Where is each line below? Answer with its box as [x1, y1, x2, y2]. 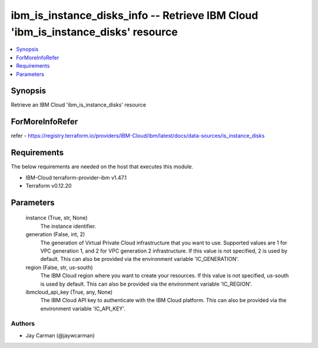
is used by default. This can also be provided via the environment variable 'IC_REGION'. [40, 280, 253, 287]
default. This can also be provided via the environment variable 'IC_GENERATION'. [40, 256, 239, 263]
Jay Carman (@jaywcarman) [25, 332, 95, 339]
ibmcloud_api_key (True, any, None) [25, 289, 113, 296]
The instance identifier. [40, 223, 97, 230]
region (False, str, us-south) [25, 264, 94, 271]
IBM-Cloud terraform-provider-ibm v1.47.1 [25, 174, 127, 181]
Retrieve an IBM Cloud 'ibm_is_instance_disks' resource [11, 101, 147, 108]
